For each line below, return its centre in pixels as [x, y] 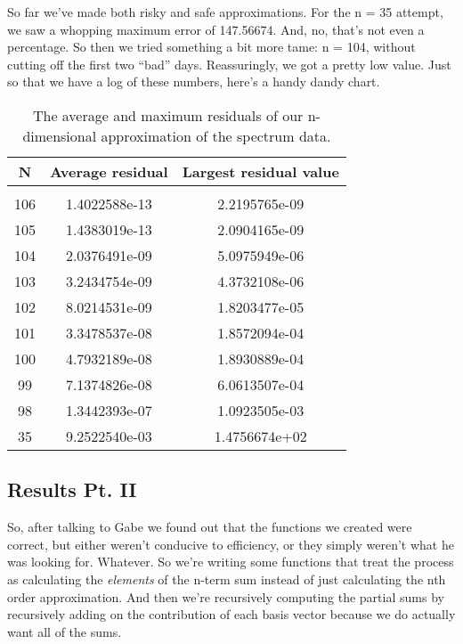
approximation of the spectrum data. [216, 135]
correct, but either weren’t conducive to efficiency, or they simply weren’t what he [231, 544]
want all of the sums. [65, 631]
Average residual [109, 171]
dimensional [60, 135]
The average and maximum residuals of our [168, 115]
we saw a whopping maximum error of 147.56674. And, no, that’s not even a [216, 29]
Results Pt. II [72, 489]
